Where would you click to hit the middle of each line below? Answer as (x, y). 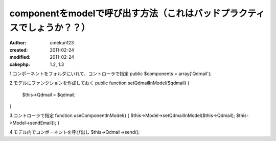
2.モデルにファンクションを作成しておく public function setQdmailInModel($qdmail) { (99, 83)
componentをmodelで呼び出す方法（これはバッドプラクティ (137, 13)
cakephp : (20, 64)
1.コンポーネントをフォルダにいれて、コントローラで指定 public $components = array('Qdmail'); (111, 74)
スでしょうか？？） (50, 28)
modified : (20, 57)
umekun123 (62, 43)
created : (19, 50)
